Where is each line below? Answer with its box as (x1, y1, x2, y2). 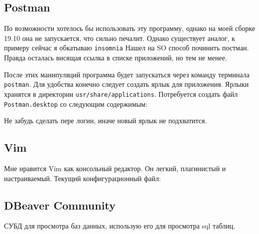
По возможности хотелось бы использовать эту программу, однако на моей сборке (4, 23, 255, 33)
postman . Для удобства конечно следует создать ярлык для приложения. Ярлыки (4, 79, 249, 89)
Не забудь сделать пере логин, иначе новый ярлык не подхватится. (4, 115, 207, 126)
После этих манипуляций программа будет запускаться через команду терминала (4, 69, 249, 79)
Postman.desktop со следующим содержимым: (4, 98, 147, 109)
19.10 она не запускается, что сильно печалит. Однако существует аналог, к (4, 32, 235, 43)
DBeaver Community (4, 197, 116, 213)
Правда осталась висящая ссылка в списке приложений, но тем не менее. (4, 52, 227, 63)
